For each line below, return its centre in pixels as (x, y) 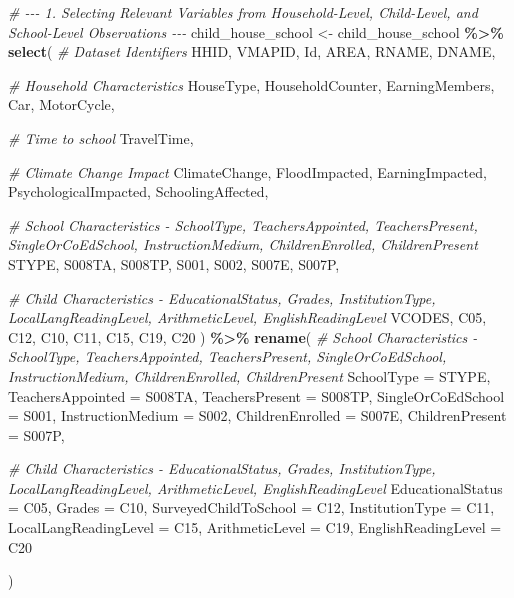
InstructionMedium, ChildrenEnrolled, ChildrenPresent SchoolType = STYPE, (249, 375)
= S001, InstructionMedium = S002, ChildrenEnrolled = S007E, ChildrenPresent (257, 415)
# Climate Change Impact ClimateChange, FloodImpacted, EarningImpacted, (247, 171)
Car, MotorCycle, (61, 104)
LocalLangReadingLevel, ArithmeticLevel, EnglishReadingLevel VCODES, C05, (247, 317)
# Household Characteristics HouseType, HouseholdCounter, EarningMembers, (251, 84)
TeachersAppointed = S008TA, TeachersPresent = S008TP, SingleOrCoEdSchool (256, 395)
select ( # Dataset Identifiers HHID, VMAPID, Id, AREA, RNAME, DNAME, (252, 51)
